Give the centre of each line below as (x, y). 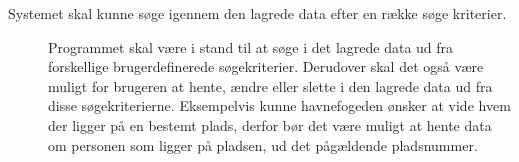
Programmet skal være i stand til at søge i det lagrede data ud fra (251, 46)
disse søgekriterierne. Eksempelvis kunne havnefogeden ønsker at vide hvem (279, 105)
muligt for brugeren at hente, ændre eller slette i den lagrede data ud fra (270, 85)
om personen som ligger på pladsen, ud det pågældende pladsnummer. (263, 144)
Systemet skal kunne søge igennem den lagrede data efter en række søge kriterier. (257, 13)
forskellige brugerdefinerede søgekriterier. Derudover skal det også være (266, 66)
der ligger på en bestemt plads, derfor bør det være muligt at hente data (270, 124)
